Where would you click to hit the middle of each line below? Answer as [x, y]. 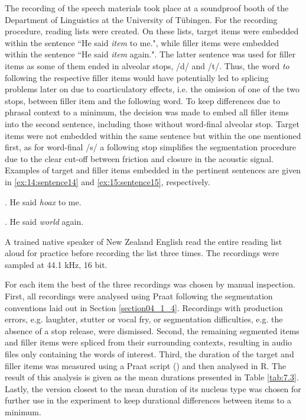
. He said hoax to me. [43, 201]
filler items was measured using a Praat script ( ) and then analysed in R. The [146, 365]
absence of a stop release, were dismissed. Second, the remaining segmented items [152, 330]
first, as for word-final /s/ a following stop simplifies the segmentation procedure [151, 147]
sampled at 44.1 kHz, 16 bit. [56, 264]
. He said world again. [44, 222]
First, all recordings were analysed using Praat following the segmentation [139, 296]
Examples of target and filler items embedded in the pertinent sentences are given [153, 170]
